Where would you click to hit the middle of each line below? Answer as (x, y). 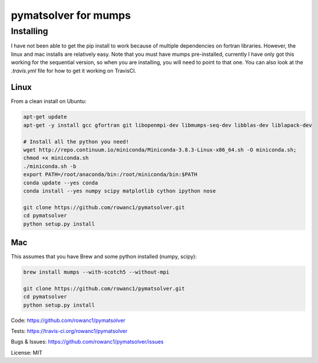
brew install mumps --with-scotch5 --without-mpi (96, 272)
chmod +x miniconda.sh (56, 158)
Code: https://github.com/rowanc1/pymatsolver (68, 320)
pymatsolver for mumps (71, 15)
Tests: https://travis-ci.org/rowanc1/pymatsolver (69, 331)
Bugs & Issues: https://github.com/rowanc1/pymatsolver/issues (87, 342)
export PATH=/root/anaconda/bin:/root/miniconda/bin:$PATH (110, 174)
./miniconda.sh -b (50, 166)
